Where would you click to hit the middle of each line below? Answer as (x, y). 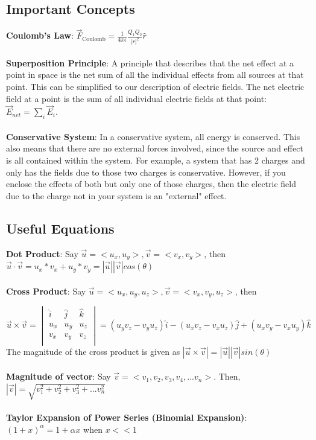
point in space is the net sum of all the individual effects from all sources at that (155, 75)
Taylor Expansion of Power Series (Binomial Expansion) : (127, 417)
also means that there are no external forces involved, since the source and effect (155, 148)
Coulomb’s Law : (40, 35)
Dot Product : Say (42, 253)
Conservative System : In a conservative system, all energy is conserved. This (153, 136)
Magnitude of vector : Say (58, 376)
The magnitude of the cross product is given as (93, 351)
